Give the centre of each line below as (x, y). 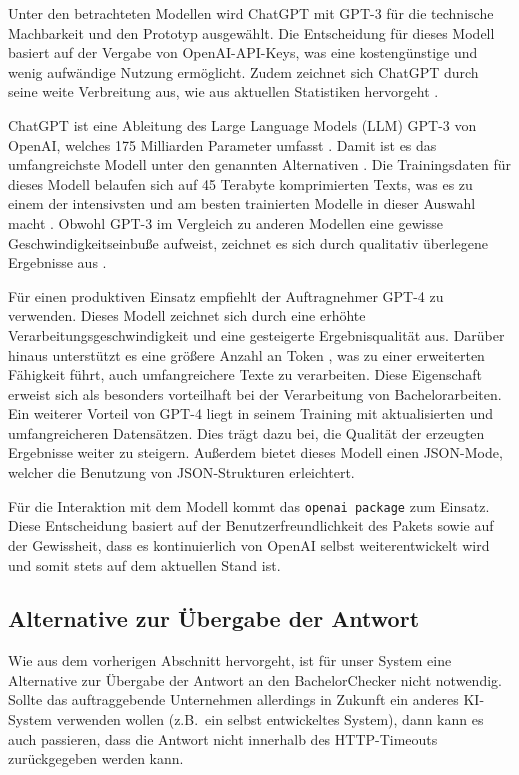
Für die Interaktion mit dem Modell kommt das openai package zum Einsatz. (249, 505)
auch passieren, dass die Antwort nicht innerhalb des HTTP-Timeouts (223, 738)
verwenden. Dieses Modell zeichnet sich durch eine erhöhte (187, 315)
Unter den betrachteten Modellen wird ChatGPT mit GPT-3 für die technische (251, 13)
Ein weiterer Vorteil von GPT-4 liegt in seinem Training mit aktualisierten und (251, 413)
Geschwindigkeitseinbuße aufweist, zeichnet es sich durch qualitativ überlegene (248, 242)
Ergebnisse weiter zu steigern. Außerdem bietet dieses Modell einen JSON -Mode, (255, 452)
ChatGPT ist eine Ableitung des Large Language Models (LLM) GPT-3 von (242, 124)
